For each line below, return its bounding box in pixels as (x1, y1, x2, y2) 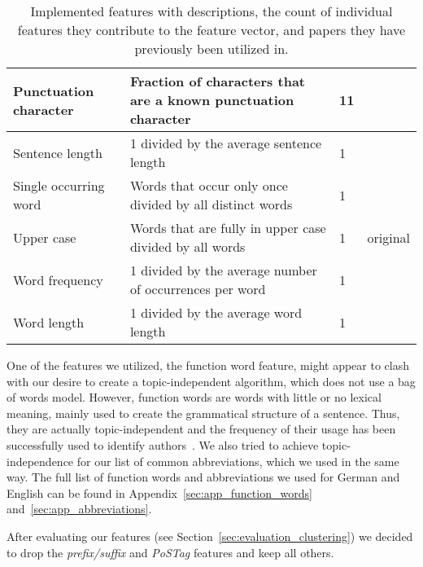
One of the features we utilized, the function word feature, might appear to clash (7, 357, 409, 373)
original (367, 227, 410, 247)
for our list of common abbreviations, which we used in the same (76, 452, 399, 469)
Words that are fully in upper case (129, 218, 326, 237)
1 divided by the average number (129, 261, 317, 279)
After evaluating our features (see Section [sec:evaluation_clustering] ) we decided (7, 527, 413, 544)
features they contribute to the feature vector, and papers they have (17, 20, 406, 39)
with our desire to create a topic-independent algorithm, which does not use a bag (7, 372, 416, 389)
